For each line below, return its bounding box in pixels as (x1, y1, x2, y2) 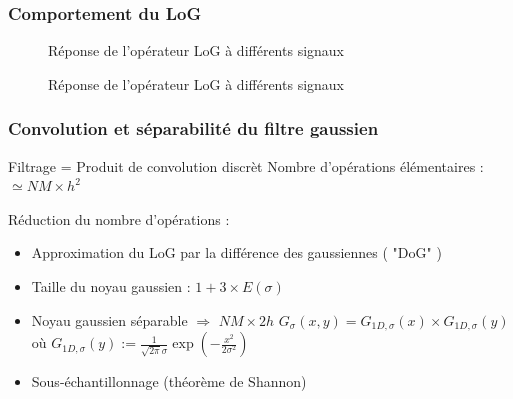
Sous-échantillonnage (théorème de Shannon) (31, 371, 307, 392)
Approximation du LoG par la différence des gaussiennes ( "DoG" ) (31, 242, 442, 263)
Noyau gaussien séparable (31, 309, 188, 330)
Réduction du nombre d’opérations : (8, 208, 230, 229)
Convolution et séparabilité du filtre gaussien (8, 116, 379, 141)
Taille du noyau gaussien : (31, 276, 191, 296)
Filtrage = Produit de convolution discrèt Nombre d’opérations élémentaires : (8, 155, 484, 176)
